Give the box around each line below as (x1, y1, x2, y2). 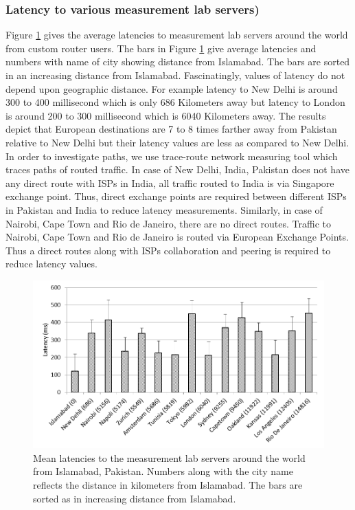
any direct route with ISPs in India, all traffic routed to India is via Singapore (5, 175, 334, 190)
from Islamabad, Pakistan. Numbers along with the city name (33, 464, 293, 478)
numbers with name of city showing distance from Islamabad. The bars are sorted (5, 54, 350, 69)
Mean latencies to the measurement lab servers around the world (33, 450, 306, 465)
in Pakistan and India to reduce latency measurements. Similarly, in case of (5, 202, 323, 217)
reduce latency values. (5, 256, 98, 271)
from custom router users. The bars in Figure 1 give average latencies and (5, 41, 317, 55)
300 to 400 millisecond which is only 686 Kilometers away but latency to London (5, 95, 345, 109)
